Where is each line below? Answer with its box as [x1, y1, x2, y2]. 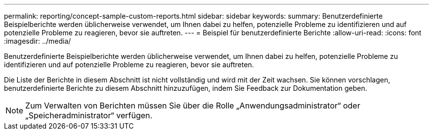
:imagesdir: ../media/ [4, 37, 71, 45]
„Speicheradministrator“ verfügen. [25, 110, 153, 120]
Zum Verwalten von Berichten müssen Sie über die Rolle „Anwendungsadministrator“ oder [25, 101, 360, 110]
